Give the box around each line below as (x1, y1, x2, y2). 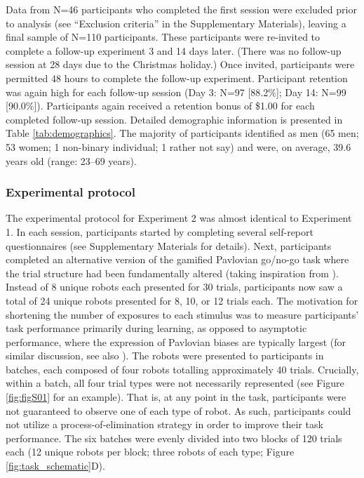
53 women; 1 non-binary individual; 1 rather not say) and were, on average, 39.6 (6, 139, 351, 154)
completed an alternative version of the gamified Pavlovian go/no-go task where (6, 252, 349, 267)
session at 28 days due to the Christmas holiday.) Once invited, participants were (6, 57, 355, 72)
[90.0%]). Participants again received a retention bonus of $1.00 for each (6, 98, 315, 113)
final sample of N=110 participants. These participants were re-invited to (6, 29, 321, 44)
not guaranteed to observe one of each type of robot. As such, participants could (6, 403, 351, 418)
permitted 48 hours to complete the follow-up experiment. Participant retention (6, 70, 348, 85)
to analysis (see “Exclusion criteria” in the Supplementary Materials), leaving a (6, 15, 346, 30)
